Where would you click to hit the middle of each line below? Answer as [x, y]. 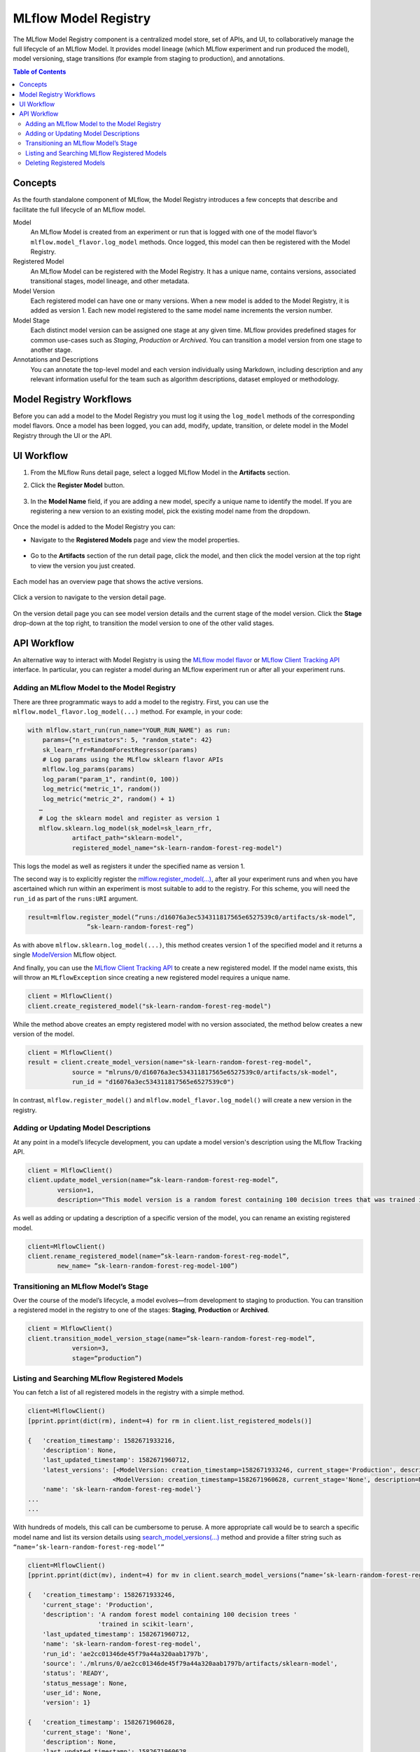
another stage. [51, 350]
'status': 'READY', [76, 1674]
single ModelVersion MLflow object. [65, 955]
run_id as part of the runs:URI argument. [76, 898]
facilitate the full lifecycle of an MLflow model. [79, 210]
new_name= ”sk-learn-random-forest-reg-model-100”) [148, 1266]
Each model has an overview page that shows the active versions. [108, 581]
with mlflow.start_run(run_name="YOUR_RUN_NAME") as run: [129, 730]
